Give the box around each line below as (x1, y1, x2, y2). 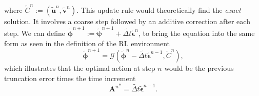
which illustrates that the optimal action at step (4, 62, 155, 73)
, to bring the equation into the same (138, 28, 255, 39)
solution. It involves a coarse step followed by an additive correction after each (4, 15, 250, 26)
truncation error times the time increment (4, 72, 136, 83)
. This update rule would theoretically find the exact (76, 4, 241, 15)
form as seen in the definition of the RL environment (4, 37, 170, 48)
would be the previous (164, 62, 234, 73)
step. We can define (4, 28, 66, 39)
